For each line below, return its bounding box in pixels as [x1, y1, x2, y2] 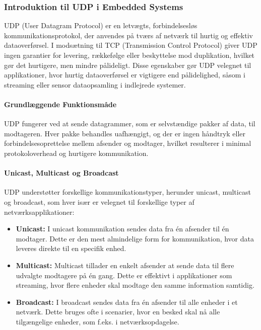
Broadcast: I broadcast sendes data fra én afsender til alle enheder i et [16, 296, 238, 307]
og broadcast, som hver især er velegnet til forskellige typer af [4, 196, 194, 207]
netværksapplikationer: [4, 206, 75, 217]
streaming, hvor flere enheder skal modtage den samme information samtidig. [16, 280, 254, 290]
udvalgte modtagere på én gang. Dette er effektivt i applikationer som [16, 270, 232, 280]
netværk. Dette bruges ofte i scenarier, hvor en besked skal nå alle [16, 306, 220, 317]
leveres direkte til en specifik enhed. [16, 243, 126, 254]
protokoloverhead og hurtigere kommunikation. [4, 147, 149, 158]
